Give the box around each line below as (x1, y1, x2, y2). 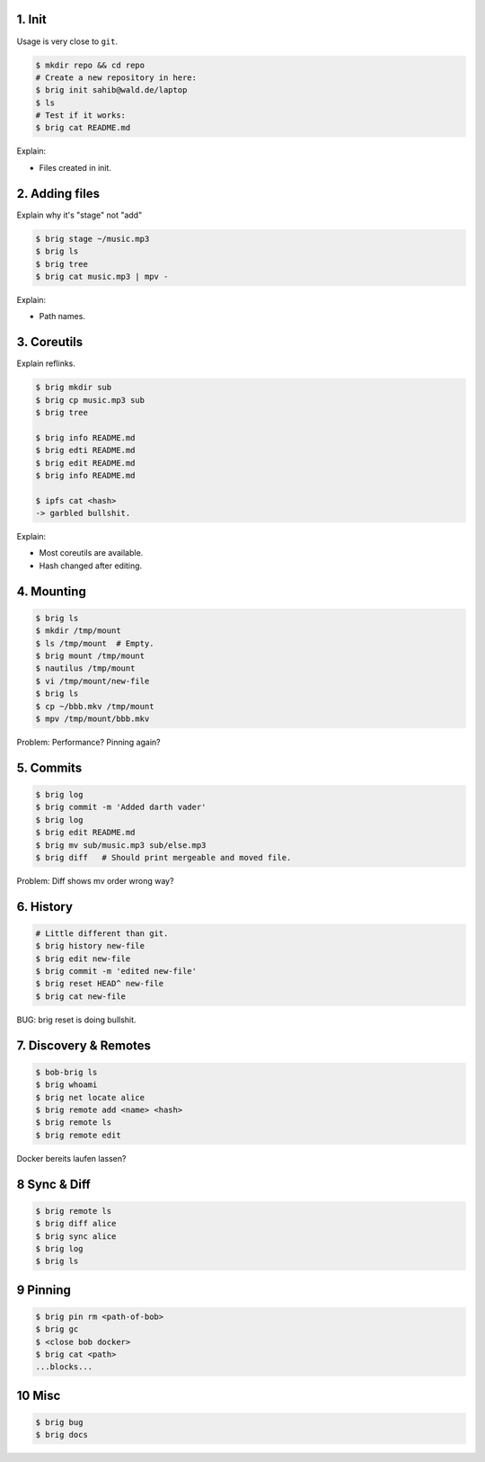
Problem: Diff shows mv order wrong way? (16, 875, 174, 886)
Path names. (39, 311, 85, 322)
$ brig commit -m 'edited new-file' (35, 967, 198, 976)
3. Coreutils (16, 334, 84, 350)
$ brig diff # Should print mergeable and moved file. (35, 852, 292, 862)
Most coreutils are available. (39, 548, 144, 558)
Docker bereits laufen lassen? (16, 1153, 127, 1163)
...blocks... (35, 1362, 93, 1372)
